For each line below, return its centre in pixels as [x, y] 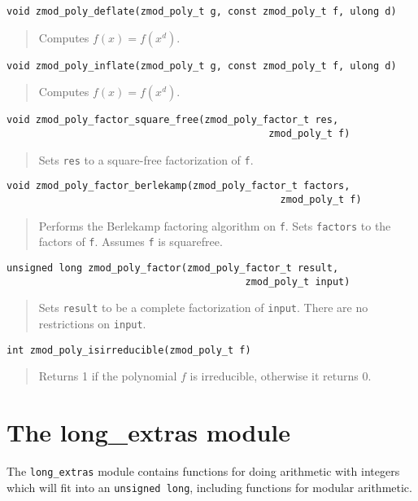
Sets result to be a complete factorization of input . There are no [203, 308]
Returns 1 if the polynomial [108, 376]
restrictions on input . [92, 323]
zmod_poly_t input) [298, 281]
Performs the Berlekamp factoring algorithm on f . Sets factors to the [215, 225]
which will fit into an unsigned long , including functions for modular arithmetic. [209, 487]
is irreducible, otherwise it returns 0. [281, 376]
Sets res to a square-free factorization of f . [146, 159]
